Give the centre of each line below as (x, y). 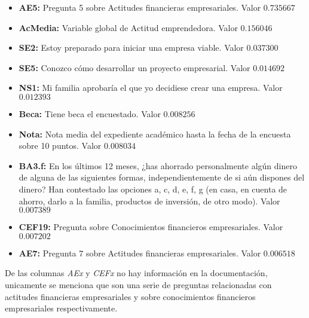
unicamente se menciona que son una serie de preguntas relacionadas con (138, 284)
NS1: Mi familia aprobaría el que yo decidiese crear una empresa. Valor (151, 88)
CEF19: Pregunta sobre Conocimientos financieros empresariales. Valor (151, 227)
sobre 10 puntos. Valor (60, 146)
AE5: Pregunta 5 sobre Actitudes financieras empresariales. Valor (140, 7)
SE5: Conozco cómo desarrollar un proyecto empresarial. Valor (134, 67)
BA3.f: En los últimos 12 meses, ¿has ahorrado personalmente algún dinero (158, 165)
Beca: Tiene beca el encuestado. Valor (90, 113)
